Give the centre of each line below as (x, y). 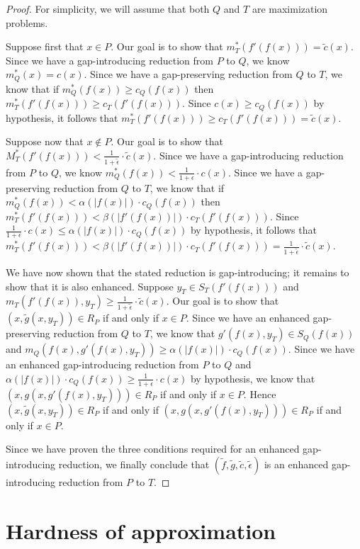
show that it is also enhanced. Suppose (90, 286)
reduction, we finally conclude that (134, 464)
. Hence (260, 394)
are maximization (290, 9)
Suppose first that (45, 46)
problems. (27, 22)
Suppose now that (45, 141)
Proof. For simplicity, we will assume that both (108, 9)
